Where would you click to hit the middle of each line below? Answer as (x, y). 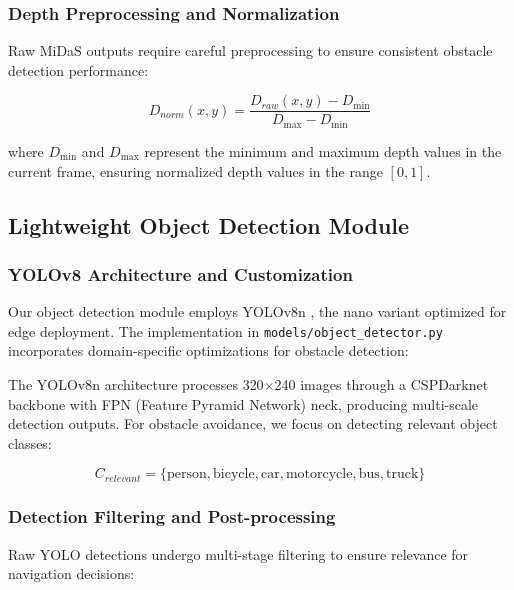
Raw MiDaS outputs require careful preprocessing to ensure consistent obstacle (250, 50)
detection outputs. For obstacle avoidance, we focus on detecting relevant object (253, 423)
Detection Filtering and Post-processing (172, 516)
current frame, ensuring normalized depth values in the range (195, 170)
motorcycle (319, 474)
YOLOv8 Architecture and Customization (180, 273)
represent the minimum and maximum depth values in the (323, 150)
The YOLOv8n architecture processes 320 (136, 383)
